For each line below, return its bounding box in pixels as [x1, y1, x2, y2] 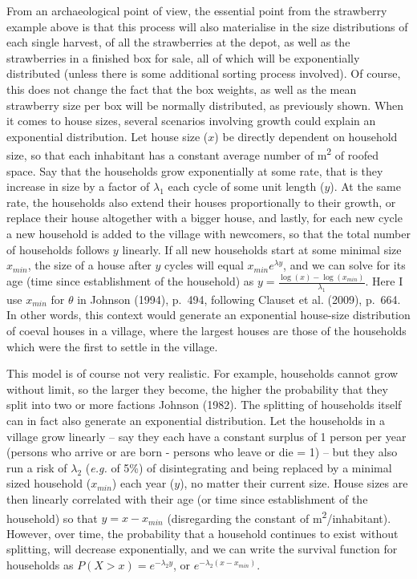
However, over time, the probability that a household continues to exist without [6, 524, 399, 541]
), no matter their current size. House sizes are [180, 475, 408, 492]
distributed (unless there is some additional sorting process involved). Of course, [6, 65, 401, 82]
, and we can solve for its [283, 257, 406, 273]
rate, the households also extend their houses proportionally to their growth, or [6, 193, 396, 210]
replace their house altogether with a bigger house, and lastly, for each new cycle [6, 209, 403, 226]
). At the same [330, 178, 401, 195]
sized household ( [6, 475, 91, 492]
